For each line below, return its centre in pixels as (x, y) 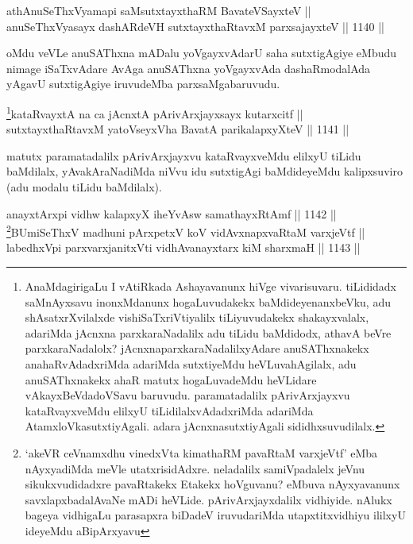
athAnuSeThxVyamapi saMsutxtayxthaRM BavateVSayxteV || (159, 10)
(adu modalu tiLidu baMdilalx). (84, 187)
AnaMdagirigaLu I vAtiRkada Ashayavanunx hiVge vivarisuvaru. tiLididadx (211, 286)
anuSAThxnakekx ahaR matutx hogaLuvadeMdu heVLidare (171, 379)
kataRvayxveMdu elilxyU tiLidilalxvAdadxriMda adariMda (169, 410)
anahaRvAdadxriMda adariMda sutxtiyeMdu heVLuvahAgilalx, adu (191, 364)
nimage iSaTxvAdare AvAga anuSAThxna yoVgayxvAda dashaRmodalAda (189, 68)
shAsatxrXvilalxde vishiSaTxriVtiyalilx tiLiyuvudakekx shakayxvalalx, (197, 317)
